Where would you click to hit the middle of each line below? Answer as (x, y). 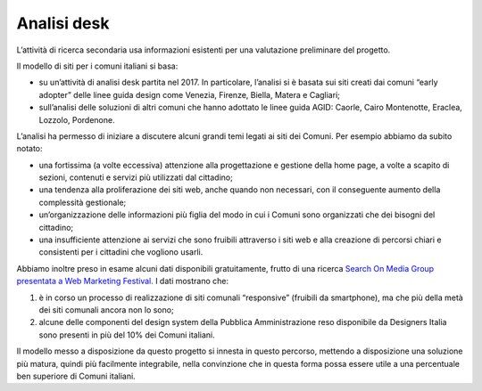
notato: (30, 149)
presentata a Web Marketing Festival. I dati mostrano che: (123, 281)
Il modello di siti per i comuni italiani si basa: (97, 66)
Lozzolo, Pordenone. (77, 119)
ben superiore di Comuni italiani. (76, 376)
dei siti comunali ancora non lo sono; (106, 310)
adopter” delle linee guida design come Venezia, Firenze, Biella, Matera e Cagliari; (190, 94)
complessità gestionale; (83, 202)
